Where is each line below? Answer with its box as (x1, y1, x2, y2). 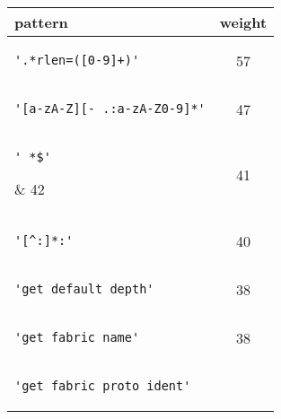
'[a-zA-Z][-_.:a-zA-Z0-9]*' (14, 101, 206, 116)
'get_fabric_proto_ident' (14, 379, 191, 393)
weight (219, 12, 268, 32)
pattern (14, 12, 68, 32)
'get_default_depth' (14, 282, 154, 296)
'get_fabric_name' (14, 330, 140, 345)
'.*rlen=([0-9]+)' (14, 53, 140, 67)
